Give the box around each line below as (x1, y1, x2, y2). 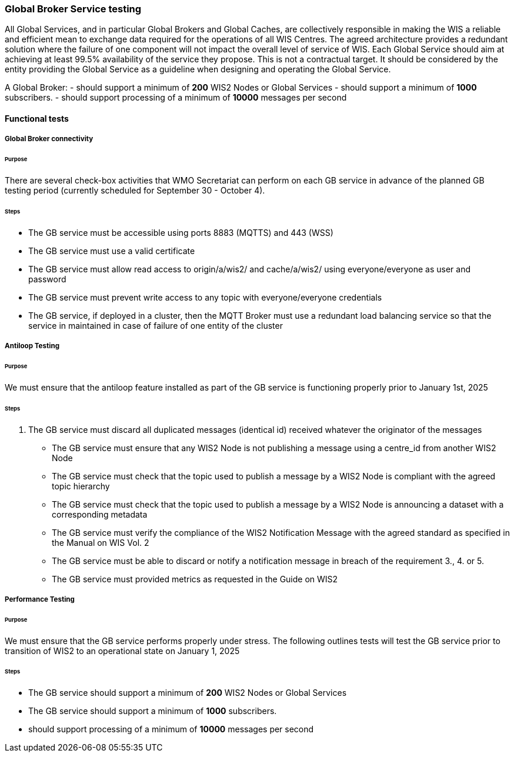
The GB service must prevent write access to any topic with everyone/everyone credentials (28, 292, 382, 302)
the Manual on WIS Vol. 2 (52, 537, 149, 548)
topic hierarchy (52, 481, 110, 491)
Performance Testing (5, 595, 75, 603)
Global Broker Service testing (5, 3, 142, 15)
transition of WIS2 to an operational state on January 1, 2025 (5, 645, 240, 656)
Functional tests (5, 113, 69, 124)
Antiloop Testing (5, 342, 59, 351)
